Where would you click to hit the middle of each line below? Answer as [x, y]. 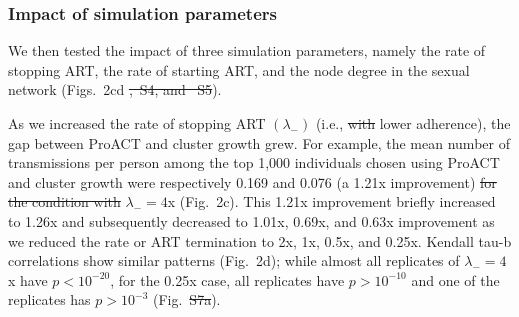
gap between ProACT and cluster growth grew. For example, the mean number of [259, 142]
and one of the [455, 279]
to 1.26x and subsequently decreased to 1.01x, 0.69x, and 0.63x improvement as [251, 220]
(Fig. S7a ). [186, 299]
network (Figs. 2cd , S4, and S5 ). [115, 89]
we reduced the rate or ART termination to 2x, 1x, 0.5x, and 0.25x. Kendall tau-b [260, 240]
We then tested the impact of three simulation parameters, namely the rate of [247, 50]
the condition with [64, 201]
